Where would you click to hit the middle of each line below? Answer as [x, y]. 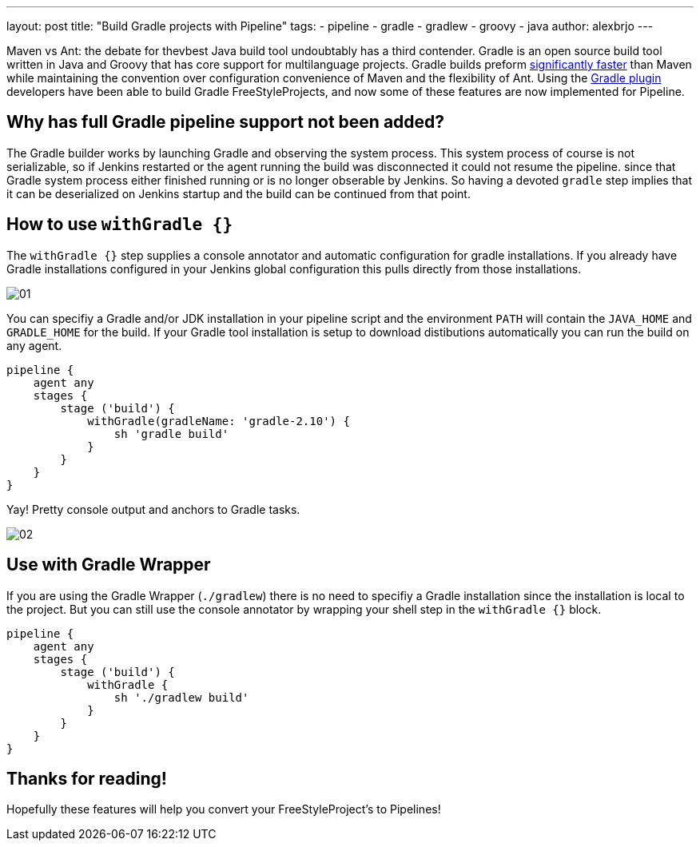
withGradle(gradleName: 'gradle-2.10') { [219, 421]
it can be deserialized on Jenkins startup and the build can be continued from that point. [239, 193]
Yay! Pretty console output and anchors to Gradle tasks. [153, 509]
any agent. [34, 345]
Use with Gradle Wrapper [109, 565]
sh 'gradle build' [171, 433]
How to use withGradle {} [120, 225]
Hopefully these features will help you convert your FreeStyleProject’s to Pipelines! [224, 809]
